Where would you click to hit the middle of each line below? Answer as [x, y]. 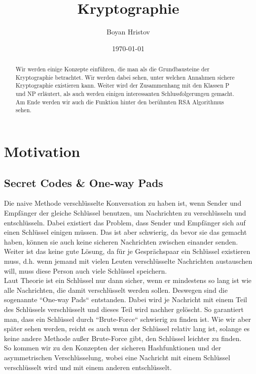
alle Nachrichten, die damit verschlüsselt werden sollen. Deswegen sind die [116, 290]
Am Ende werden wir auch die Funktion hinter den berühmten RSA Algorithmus [120, 102]
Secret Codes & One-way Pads [84, 182]
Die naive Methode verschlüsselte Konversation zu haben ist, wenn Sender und [123, 203]
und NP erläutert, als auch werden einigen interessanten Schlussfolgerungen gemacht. [125, 94]
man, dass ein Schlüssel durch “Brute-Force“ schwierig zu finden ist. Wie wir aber [128, 319]
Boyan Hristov [128, 32]
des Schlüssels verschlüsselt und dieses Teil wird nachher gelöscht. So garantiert [124, 309]
